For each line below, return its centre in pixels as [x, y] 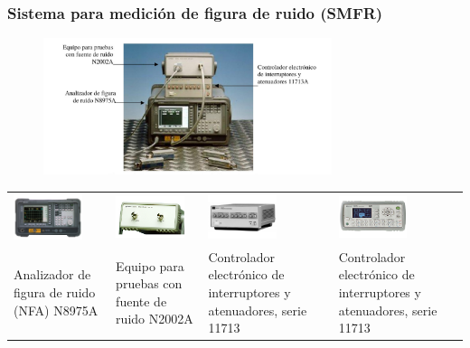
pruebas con [149, 283]
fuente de [141, 301]
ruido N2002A [155, 319]
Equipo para [150, 265]
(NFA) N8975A [56, 310]
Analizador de [52, 274]
